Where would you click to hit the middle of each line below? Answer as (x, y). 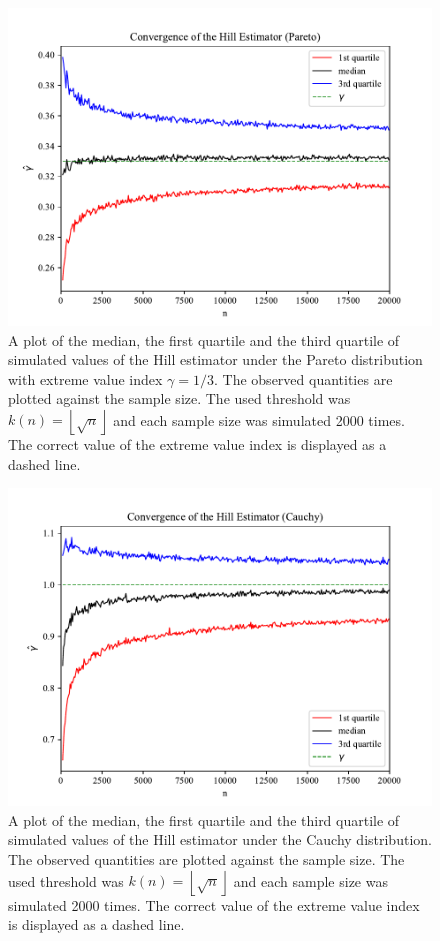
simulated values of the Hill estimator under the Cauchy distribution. (220, 839)
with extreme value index (85, 378)
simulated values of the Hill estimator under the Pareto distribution (215, 359)
